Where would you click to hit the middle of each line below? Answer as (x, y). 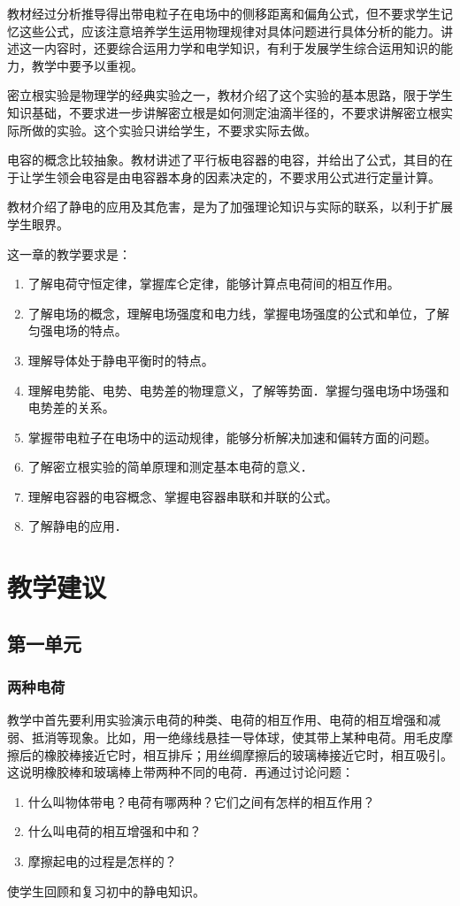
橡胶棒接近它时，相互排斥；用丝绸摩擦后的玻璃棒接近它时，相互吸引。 (248, 754)
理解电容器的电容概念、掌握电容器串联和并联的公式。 (183, 496)
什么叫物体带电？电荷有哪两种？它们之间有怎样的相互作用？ (201, 801)
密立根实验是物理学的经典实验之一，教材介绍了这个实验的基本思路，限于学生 (230, 95)
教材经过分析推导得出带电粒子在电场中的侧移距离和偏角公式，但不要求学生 (224, 13)
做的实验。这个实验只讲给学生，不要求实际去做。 (174, 130)
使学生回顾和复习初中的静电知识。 (106, 891)
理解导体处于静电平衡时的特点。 (121, 360)
